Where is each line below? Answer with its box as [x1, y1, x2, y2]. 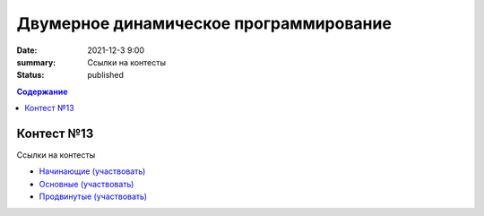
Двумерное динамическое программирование [16, 13, 392, 33]
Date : [16, 45, 38, 56]
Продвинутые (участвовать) [39, 191, 148, 202]
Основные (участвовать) [39, 178, 134, 189]
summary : [16, 56, 56, 67]
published [87, 70, 125, 81]
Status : [16, 70, 45, 81]
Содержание [16, 86, 68, 97]
